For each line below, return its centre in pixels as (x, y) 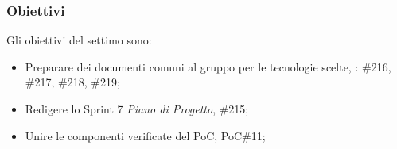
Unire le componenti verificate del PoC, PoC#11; (145, 135)
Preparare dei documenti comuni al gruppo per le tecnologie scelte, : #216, (208, 66)
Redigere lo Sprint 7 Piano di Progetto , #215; (137, 109)
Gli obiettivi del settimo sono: (79, 40)
